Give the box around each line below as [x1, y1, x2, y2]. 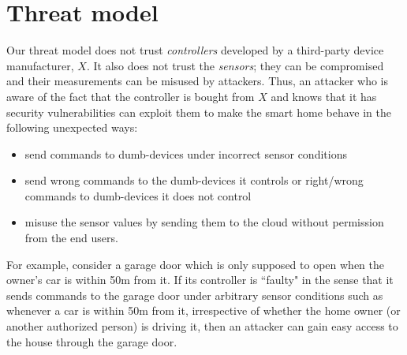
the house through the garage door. [6, 333, 177, 349]
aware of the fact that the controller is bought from [6, 88, 255, 104]
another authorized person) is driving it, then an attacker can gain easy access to [6, 318, 398, 334]
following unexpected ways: [6, 119, 138, 136]
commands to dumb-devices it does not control [24, 187, 252, 204]
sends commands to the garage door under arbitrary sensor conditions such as [6, 286, 383, 303]
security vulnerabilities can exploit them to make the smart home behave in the [6, 103, 391, 120]
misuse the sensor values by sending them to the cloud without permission [24, 214, 384, 230]
